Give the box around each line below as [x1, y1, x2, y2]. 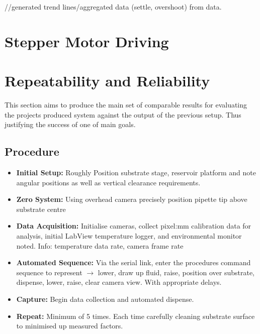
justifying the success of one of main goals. [5, 119, 136, 130]
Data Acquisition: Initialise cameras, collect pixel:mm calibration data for [16, 220, 251, 231]
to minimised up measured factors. [16, 320, 123, 331]
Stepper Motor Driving [5, 31, 169, 51]
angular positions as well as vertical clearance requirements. [16, 177, 201, 187]
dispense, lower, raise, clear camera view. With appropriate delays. [16, 277, 222, 287]
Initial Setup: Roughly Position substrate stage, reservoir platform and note [16, 167, 256, 178]
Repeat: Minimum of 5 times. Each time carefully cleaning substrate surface [16, 310, 255, 321]
